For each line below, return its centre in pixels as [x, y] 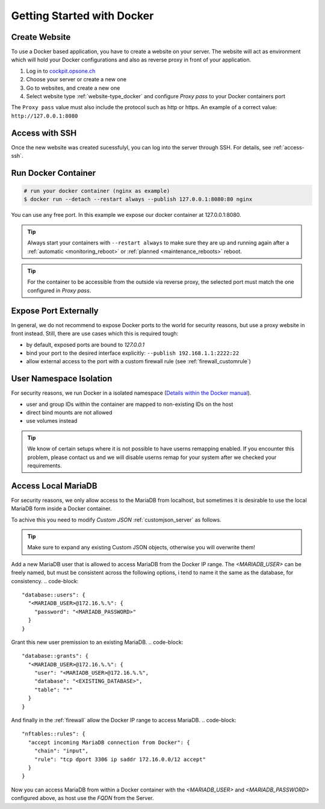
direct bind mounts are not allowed [69, 412]
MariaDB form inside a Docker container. [61, 508]
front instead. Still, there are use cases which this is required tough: [95, 334]
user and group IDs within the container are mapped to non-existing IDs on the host [130, 404]
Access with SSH [44, 133]
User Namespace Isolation [62, 379]
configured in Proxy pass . [59, 290]
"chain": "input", [61, 751]
